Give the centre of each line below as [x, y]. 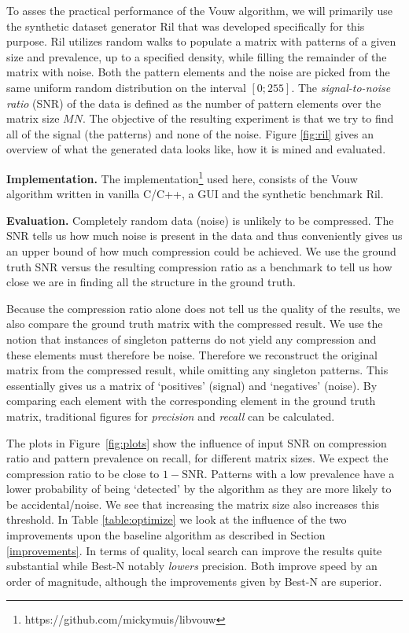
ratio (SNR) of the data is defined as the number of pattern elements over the [194, 103]
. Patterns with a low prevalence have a [299, 473]
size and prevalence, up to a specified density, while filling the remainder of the [197, 56]
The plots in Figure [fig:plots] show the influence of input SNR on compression [197, 442]
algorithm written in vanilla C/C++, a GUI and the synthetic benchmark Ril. [195, 194]
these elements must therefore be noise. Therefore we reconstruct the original [192, 354]
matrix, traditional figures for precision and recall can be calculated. [171, 416]
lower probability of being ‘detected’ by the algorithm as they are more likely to [199, 489]
